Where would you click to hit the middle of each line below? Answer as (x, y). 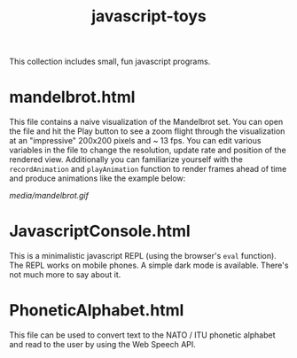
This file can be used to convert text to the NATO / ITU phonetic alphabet (143, 335)
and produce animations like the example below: (98, 178)
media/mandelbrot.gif (49, 196)
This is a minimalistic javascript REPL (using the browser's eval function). (143, 256)
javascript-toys (149, 16)
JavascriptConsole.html (100, 231)
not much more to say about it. (65, 275)
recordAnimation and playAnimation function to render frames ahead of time (148, 169)
